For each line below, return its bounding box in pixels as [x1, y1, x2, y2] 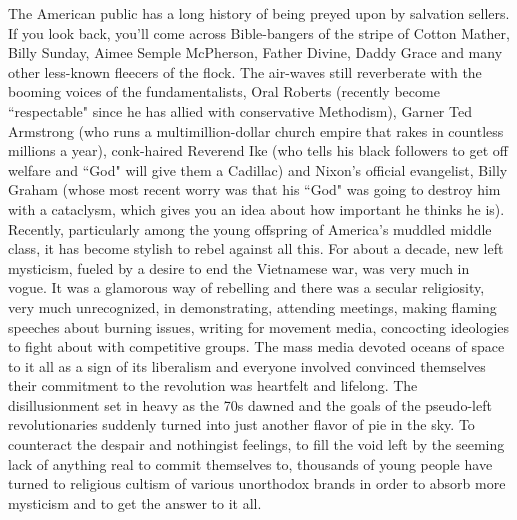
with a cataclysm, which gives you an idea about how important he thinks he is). [8, 198, 505, 219]
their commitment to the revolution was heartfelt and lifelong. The [8, 375, 418, 396]
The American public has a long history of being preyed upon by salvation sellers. [8, 3, 510, 23]
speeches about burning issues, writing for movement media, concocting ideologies [8, 316, 510, 337]
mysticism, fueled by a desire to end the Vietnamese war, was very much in [8, 257, 470, 278]
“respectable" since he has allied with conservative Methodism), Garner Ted [8, 100, 472, 121]
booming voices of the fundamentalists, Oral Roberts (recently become [8, 81, 440, 102]
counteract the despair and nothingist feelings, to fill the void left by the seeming [8, 434, 505, 455]
